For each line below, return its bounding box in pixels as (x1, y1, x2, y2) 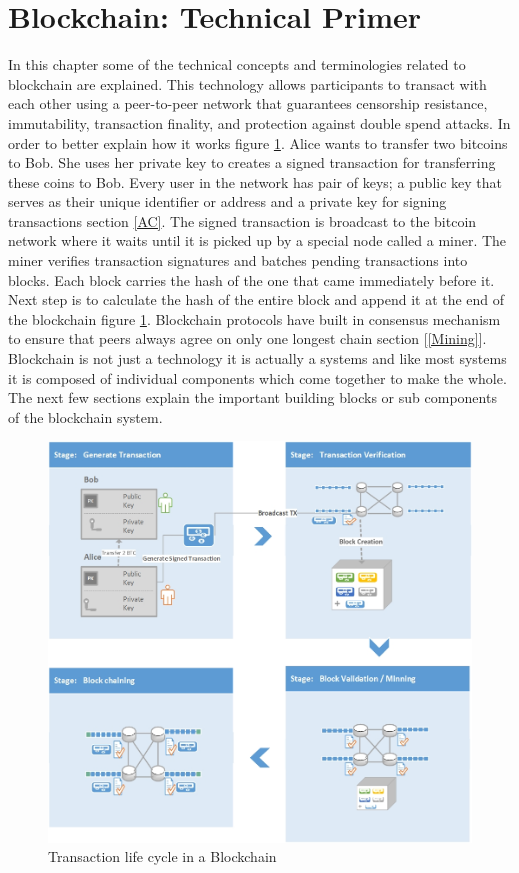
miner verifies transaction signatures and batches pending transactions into (8, 250, 468, 271)
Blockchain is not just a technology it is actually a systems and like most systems (8, 348, 507, 369)
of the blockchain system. (8, 406, 163, 427)
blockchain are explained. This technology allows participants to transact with (8, 73, 487, 94)
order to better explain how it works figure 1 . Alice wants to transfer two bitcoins (8, 132, 508, 153)
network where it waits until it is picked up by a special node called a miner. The (8, 230, 507, 251)
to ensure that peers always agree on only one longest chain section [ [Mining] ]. (8, 328, 487, 349)
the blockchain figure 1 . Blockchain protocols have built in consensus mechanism (8, 308, 501, 329)
